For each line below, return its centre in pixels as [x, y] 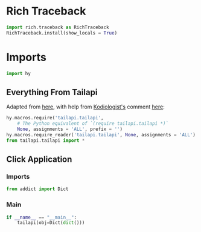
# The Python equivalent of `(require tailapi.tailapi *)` [93, 124]
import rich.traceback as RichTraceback [58, 27]
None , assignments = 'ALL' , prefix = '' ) [70, 129]
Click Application [39, 160]
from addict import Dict [37, 189]
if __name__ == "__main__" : [42, 217]
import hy [19, 73]
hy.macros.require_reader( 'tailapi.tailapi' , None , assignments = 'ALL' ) [101, 134]
